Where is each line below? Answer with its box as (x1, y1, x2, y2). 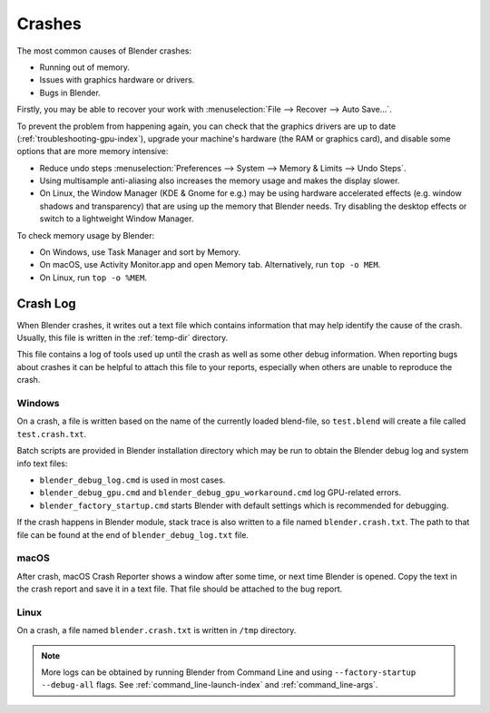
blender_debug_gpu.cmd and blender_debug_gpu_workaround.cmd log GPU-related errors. (39, 487, 402, 498)
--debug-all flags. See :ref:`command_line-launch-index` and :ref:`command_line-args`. (41, 679, 378, 690)
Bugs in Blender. (39, 87, 102, 98)
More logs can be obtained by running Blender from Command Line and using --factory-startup (41, 667, 416, 678)
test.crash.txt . (16, 428, 87, 439)
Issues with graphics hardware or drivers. (39, 74, 195, 85)
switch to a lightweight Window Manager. (39, 213, 194, 224)
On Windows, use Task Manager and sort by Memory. (39, 247, 240, 258)
